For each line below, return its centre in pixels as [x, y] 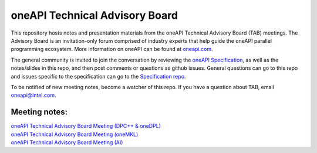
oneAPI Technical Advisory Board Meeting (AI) [67, 142]
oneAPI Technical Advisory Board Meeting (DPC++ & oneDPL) [86, 126]
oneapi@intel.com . [33, 95]
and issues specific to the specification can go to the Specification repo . [98, 76]
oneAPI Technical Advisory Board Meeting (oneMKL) [75, 134]
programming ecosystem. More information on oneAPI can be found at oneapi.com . [112, 49]
